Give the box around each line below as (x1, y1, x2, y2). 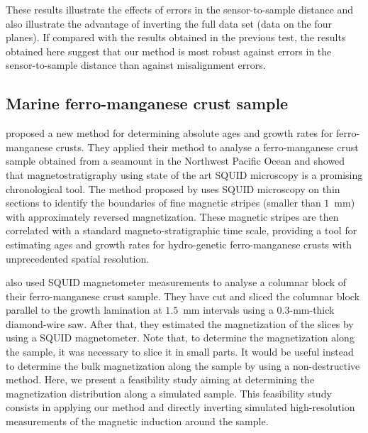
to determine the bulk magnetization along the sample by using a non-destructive (6, 358, 360, 373)
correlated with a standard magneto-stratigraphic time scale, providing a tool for (6, 223, 357, 238)
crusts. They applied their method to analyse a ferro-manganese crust (55, 139, 359, 154)
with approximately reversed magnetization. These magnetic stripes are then (6, 209, 339, 224)
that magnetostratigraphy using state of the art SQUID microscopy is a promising (6, 167, 363, 182)
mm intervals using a (183, 302, 274, 317)
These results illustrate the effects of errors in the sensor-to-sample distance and (6, 2, 354, 16)
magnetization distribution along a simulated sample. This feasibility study (6, 385, 332, 400)
